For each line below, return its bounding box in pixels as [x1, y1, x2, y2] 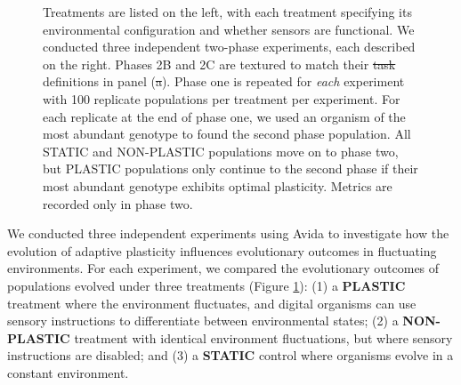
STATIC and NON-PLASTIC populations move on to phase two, [43, 141, 399, 160]
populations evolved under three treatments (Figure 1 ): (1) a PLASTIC [7, 276, 406, 294]
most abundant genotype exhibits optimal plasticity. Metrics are [43, 176, 392, 195]
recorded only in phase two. [43, 194, 193, 213]
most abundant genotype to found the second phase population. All [43, 124, 411, 143]
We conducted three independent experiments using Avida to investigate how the [7, 224, 449, 243]
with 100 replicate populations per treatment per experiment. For [43, 89, 400, 108]
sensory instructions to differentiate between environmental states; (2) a [7, 311, 399, 330]
